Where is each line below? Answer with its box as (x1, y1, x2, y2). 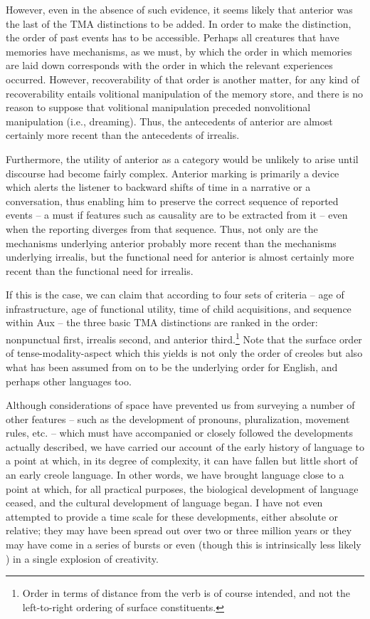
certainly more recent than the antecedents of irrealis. (6, 128, 240, 142)
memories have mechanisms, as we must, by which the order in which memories (6, 43, 352, 58)
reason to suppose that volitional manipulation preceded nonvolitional (6, 100, 311, 115)
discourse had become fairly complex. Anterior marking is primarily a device (6, 165, 339, 180)
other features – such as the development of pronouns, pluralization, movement (6, 411, 350, 426)
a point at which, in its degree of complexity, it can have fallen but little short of (6, 453, 358, 468)
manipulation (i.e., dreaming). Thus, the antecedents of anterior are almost (6, 113, 333, 128)
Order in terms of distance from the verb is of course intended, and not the (22, 586, 351, 600)
